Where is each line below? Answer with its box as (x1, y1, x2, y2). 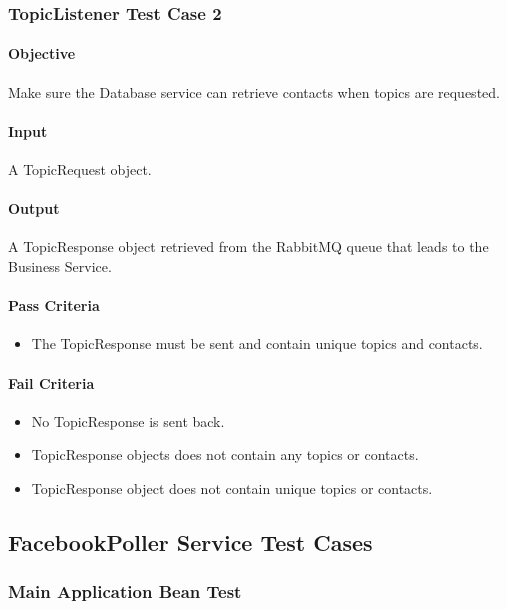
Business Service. (8, 256, 112, 277)
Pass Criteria (8, 295, 100, 316)
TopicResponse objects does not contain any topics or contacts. (31, 444, 419, 465)
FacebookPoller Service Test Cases (8, 526, 373, 557)
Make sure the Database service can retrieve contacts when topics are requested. (8, 81, 500, 102)
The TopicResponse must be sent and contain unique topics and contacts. (31, 333, 483, 354)
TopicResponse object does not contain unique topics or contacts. (31, 477, 433, 498)
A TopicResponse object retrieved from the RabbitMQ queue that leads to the (8, 236, 489, 257)
